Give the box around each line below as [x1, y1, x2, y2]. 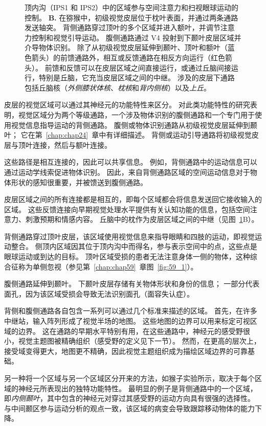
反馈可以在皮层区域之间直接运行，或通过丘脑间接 [66, 62, 231, 73]
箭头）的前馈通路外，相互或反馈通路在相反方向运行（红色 [31, 52, 225, 62]
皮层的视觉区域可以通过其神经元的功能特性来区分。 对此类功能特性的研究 [4, 99, 250, 110]
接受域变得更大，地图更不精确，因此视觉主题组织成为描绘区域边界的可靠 [4, 345, 248, 356]
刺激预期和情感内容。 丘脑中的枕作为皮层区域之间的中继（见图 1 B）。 [25, 214, 259, 225]
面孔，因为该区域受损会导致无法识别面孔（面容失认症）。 [4, 288, 194, 299]
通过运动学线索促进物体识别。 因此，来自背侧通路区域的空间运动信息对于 [4, 166, 250, 177]
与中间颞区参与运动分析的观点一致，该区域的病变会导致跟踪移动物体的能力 [4, 402, 255, 413]
